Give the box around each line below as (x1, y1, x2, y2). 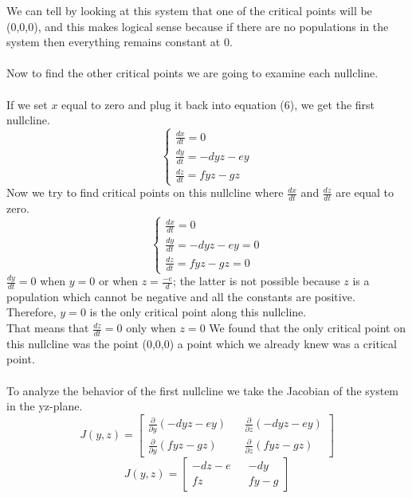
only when (126, 320, 176, 336)
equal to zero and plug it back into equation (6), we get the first (61, 96, 375, 112)
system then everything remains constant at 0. (6, 33, 233, 50)
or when (98, 273, 139, 289)
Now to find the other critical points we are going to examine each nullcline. (6, 65, 379, 81)
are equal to (335, 184, 394, 201)
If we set (6, 96, 48, 112)
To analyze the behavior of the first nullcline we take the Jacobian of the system (6, 382, 399, 398)
